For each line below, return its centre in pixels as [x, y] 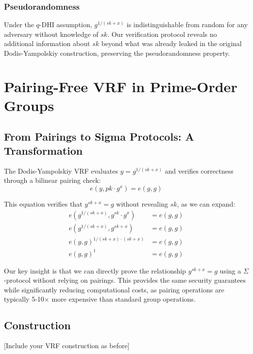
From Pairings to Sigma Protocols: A [99, 136]
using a [230, 270]
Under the [19, 24]
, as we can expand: [206, 203]
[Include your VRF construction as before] [67, 346]
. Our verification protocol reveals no [162, 34]
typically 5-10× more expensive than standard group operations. [100, 299]
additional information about [47, 43]
